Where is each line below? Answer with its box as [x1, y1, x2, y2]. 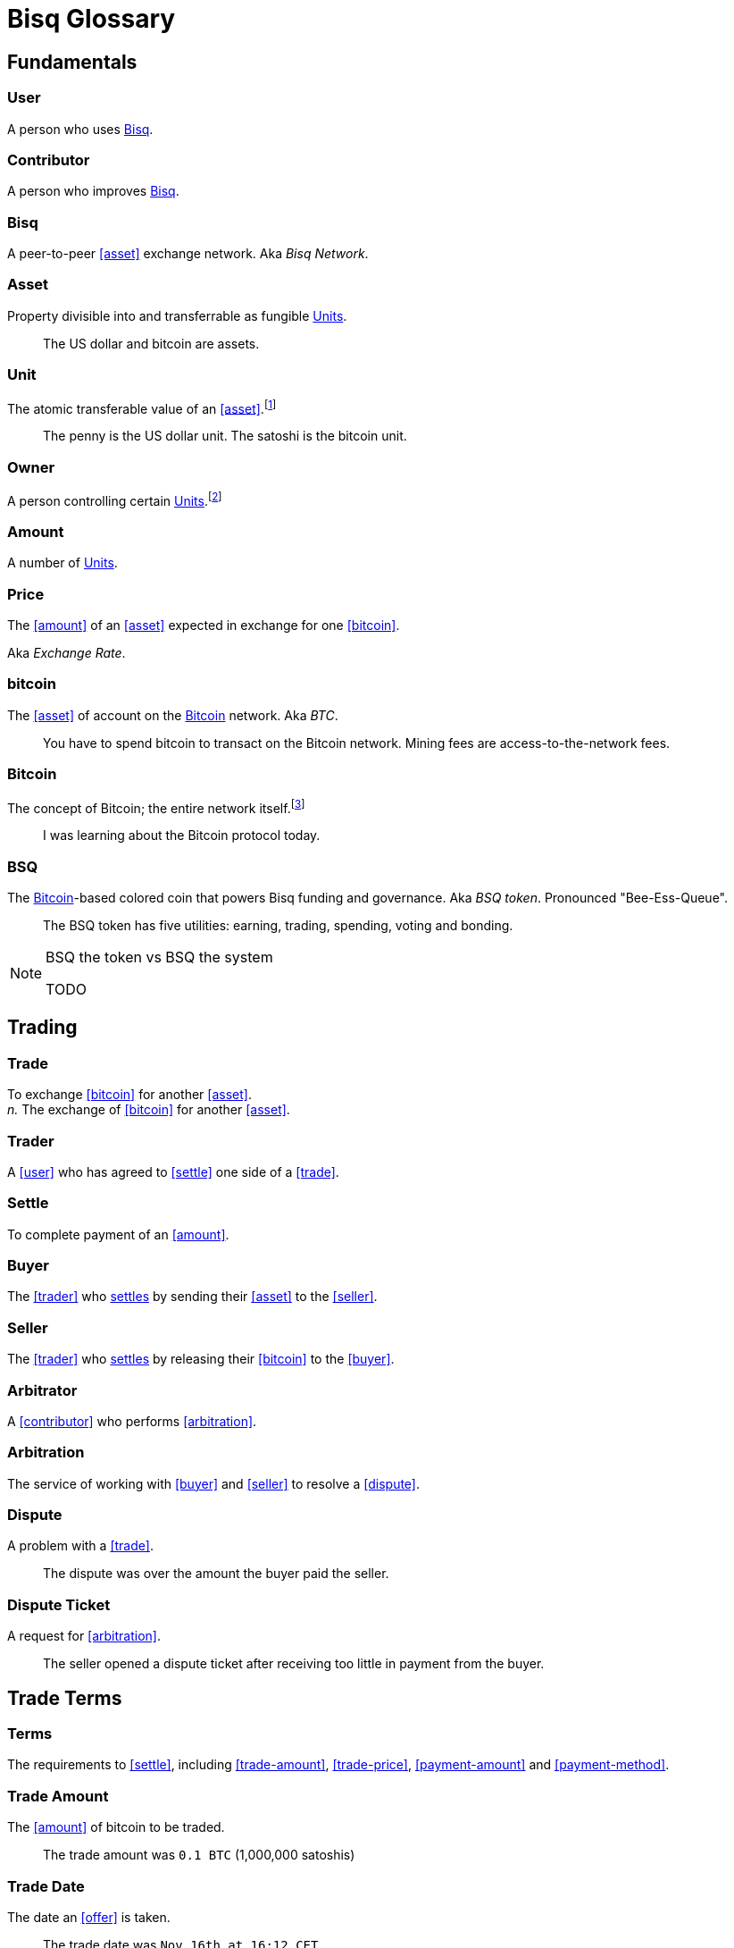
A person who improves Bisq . [7, 183, 179, 199]
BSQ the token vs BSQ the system [46, 948, 273, 967]
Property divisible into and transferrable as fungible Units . [7, 307, 347, 323]
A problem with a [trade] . [7, 1538, 154, 1554]
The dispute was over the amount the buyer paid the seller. [43, 1566, 389, 1582]
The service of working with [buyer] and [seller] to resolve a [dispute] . [7, 1475, 421, 1491]
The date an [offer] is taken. [7, 1909, 171, 1925]
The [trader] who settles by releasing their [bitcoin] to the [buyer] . [7, 1351, 395, 1367]
